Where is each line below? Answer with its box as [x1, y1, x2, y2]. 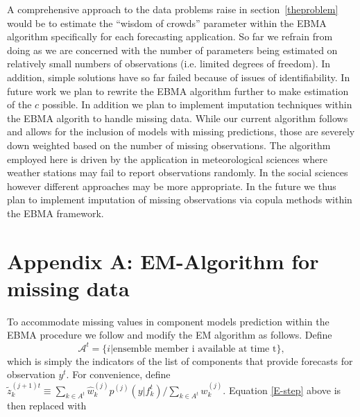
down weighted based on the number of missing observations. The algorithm [7, 137, 331, 152]
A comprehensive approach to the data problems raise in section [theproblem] [7, 2, 338, 16]
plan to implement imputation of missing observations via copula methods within [7, 192, 352, 207]
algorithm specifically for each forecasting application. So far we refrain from [7, 29, 333, 44]
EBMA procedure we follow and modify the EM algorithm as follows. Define [7, 327, 332, 342]
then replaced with [7, 398, 87, 413]
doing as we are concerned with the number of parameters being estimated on [7, 42, 338, 57]
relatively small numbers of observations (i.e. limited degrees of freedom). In [7, 56, 331, 71]
